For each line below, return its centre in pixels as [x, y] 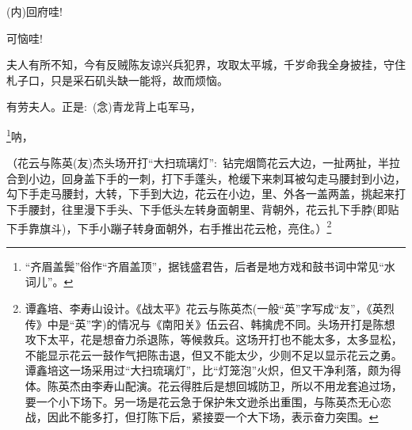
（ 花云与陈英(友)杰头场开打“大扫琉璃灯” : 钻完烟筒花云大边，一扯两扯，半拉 [204, 163]
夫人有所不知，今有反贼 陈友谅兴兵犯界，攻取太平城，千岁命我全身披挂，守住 [206, 65]
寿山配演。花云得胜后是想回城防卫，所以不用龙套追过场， [252, 385]
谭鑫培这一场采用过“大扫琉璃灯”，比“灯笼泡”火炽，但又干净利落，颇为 [208, 370]
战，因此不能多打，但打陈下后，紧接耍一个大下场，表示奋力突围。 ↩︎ [202, 417]
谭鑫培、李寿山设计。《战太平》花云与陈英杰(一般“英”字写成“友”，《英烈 [210, 308]
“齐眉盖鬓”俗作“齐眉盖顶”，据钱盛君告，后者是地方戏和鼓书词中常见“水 [210, 266]
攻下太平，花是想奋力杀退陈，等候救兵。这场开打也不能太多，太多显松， [214, 339]
